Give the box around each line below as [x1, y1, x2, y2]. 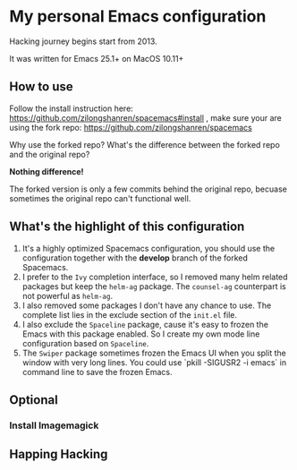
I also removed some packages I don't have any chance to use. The [21, 300, 272, 311]
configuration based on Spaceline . [21, 338, 149, 348]
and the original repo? [9, 149, 90, 159]
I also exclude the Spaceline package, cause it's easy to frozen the [21, 319, 268, 329]
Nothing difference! [9, 166, 84, 176]
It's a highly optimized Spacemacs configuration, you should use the [21, 243, 276, 253]
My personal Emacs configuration [9, 6, 267, 27]
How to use [9, 79, 73, 95]
